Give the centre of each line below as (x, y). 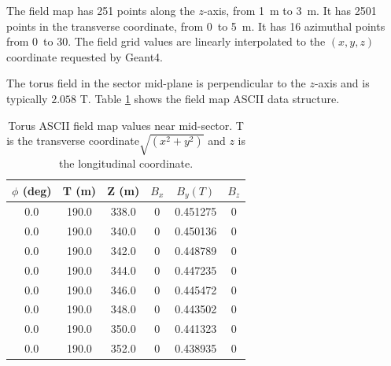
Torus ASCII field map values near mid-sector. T (126, 125)
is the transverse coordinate (73, 140)
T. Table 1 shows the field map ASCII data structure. (210, 98)
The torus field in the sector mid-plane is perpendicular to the (156, 83)
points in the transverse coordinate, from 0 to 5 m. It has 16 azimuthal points (196, 26)
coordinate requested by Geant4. (85, 56)
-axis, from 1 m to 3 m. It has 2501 (290, 10)
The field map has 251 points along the (101, 10)
